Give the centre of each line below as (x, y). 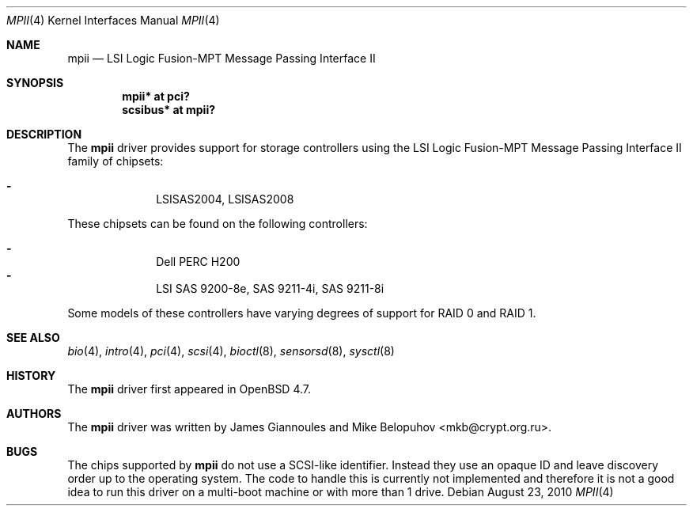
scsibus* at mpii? (169, 110)
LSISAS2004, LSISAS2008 (225, 199)
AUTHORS (34, 413)
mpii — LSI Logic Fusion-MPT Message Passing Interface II (222, 58)
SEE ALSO (33, 338)
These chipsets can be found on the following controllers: (218, 224)
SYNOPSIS (35, 83)
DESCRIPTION (44, 134)
